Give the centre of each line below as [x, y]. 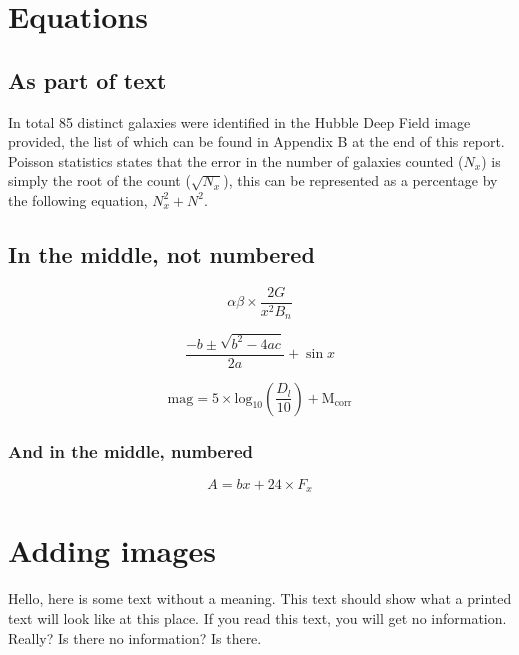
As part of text [87, 79]
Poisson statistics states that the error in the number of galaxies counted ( [236, 160]
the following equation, [78, 199]
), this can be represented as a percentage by [360, 180]
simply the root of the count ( [99, 180]
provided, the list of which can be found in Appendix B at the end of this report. [256, 141]
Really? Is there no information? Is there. [135, 637]
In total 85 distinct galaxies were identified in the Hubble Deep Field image [239, 121]
